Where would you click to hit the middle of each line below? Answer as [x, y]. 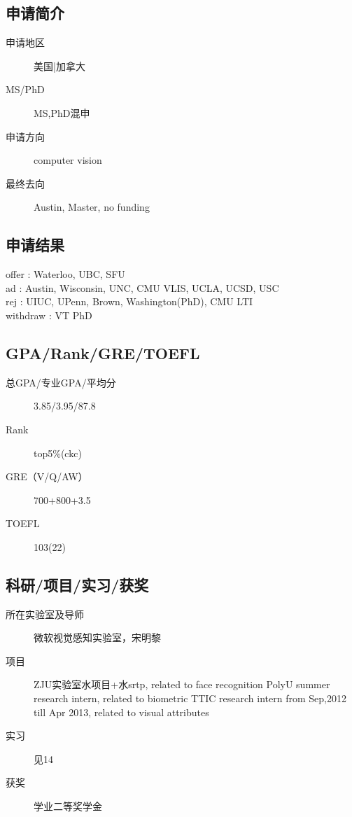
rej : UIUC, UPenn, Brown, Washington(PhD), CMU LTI [129, 301]
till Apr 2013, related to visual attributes [121, 712]
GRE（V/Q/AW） [47, 476]
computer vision [68, 160]
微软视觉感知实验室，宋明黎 [97, 637]
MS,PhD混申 [62, 112]
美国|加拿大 [59, 65]
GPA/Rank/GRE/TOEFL [103, 352]
